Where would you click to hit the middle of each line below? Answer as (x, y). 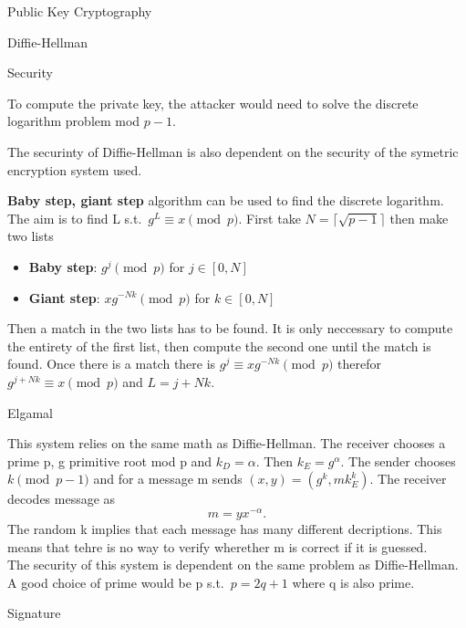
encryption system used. (75, 169)
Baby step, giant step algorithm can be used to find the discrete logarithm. (226, 200)
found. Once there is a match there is (112, 364)
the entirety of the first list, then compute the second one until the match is (219, 345)
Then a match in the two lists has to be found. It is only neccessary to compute (230, 328)
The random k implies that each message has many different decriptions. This (225, 528)
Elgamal (30, 412)
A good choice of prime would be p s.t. (116, 582)
